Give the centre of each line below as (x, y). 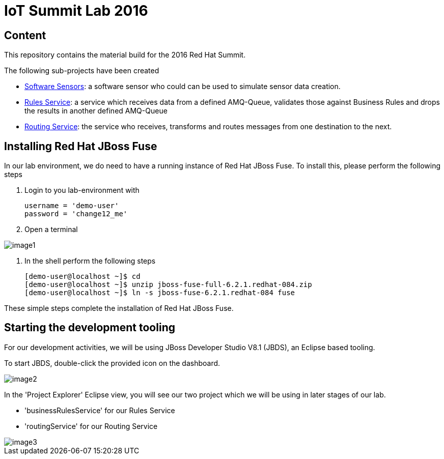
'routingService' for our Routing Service (91, 426)
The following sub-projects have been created (82, 71)
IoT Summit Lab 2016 (76, 11)
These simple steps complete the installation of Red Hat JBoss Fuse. (119, 308)
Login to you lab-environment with (82, 190)
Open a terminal (51, 230)
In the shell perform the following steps (90, 261)
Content (25, 35)
